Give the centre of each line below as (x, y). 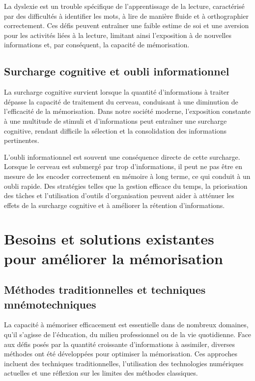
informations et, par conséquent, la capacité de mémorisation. (97, 45)
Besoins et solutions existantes (109, 239)
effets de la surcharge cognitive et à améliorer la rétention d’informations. (114, 205)
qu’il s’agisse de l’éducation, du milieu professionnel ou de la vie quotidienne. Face (128, 334)
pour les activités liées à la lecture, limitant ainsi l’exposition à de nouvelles (118, 35)
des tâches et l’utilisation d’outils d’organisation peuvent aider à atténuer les (119, 195)
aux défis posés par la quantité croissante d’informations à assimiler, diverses (119, 344)
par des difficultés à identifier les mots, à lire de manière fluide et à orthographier (126, 16)
